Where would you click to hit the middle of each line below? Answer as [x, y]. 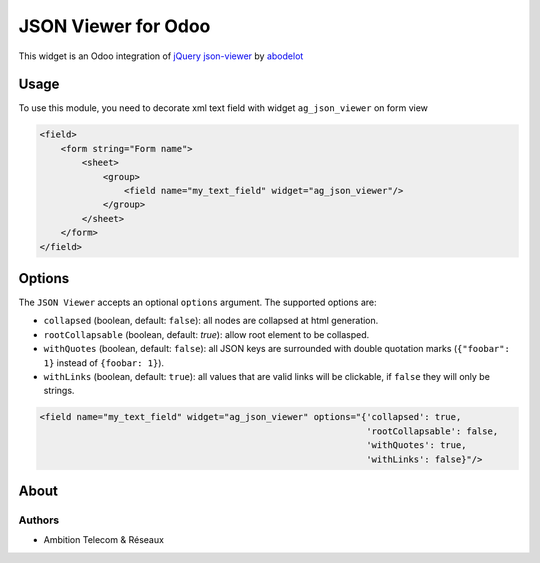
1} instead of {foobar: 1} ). [104, 362]
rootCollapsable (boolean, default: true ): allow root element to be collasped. [206, 334]
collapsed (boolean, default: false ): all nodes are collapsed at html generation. [211, 321]
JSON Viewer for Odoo [114, 26]
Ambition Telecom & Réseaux [104, 540]
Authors [39, 520]
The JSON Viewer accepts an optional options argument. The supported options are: [197, 302]
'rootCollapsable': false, [432, 431]
